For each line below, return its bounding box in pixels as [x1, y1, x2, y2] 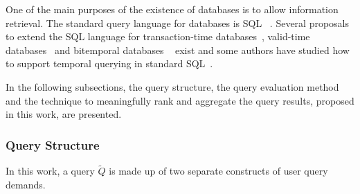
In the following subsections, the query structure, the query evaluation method [6, 79, 339, 94]
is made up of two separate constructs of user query [109, 164, 328, 178]
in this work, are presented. [6, 107, 122, 121]
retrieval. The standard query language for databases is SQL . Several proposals [6, 15, 350, 30]
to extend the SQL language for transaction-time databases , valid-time [6, 29, 310, 44]
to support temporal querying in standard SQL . [6, 56, 213, 71]
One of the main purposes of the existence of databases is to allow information [6, 2, 339, 16]
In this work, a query [6, 164, 95, 178]
